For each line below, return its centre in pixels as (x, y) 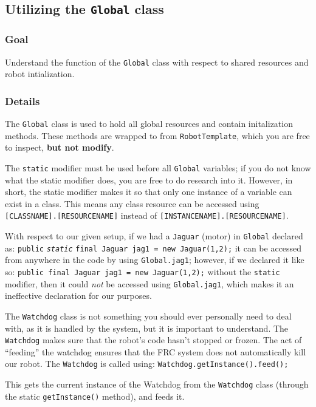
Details (22, 101)
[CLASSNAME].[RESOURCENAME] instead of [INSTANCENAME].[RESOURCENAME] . (147, 215)
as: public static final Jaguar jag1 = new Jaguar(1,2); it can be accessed (153, 248)
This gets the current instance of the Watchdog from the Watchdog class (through (157, 384)
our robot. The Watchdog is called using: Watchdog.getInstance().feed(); (147, 364)
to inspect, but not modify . (60, 147)
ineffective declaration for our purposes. (78, 296)
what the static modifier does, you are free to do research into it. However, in (149, 180)
